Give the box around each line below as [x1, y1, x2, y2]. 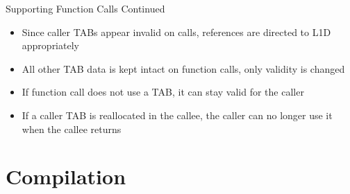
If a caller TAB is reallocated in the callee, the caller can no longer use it [22, 107, 333, 122]
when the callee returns [22, 121, 122, 136]
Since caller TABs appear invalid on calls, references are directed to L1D [22, 24, 331, 39]
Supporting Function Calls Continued [6, 1, 165, 15]
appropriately [22, 38, 79, 53]
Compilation [6, 162, 126, 191]
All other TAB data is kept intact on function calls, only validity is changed [22, 61, 345, 76]
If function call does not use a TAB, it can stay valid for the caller [22, 85, 304, 99]
